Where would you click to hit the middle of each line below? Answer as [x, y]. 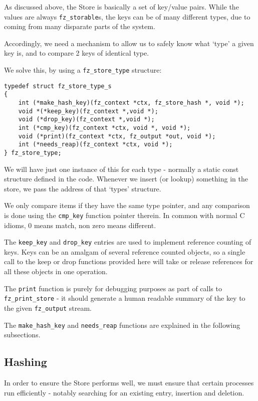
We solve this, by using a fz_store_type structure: [83, 70]
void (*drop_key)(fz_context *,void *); [86, 120]
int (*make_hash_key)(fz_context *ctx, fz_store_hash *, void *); [131, 103]
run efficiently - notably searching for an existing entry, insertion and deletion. [124, 392]
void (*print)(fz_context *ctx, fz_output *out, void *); [117, 136]
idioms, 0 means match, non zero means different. [80, 225]
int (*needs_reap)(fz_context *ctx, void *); [95, 145]
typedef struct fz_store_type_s [58, 86]
